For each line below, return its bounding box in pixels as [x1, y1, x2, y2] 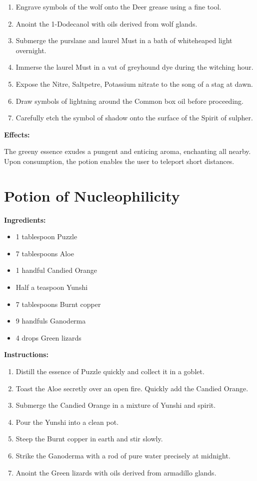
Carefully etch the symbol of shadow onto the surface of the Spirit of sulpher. [15, 112, 253, 123]
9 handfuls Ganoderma [15, 315, 86, 326]
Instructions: [4, 349, 48, 360]
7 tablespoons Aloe [15, 248, 74, 258]
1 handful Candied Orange [15, 265, 97, 275]
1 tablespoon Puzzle [15, 231, 77, 242]
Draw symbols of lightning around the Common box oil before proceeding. [15, 95, 243, 106]
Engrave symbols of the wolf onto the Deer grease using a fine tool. [15, 2, 221, 12]
